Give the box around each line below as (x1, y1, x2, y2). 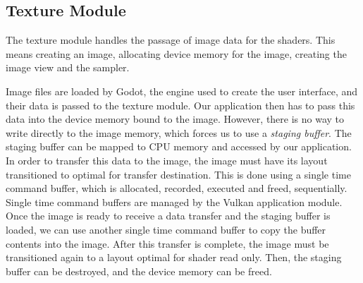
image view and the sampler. (6, 60, 130, 75)
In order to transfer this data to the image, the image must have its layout (6, 152, 328, 167)
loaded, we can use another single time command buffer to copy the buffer (6, 222, 326, 236)
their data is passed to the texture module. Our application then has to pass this (6, 97, 355, 112)
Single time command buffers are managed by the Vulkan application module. (6, 194, 343, 209)
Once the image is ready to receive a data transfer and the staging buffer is (6, 208, 331, 223)
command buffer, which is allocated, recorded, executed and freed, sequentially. (6, 181, 347, 195)
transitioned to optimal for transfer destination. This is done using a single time (6, 167, 351, 181)
